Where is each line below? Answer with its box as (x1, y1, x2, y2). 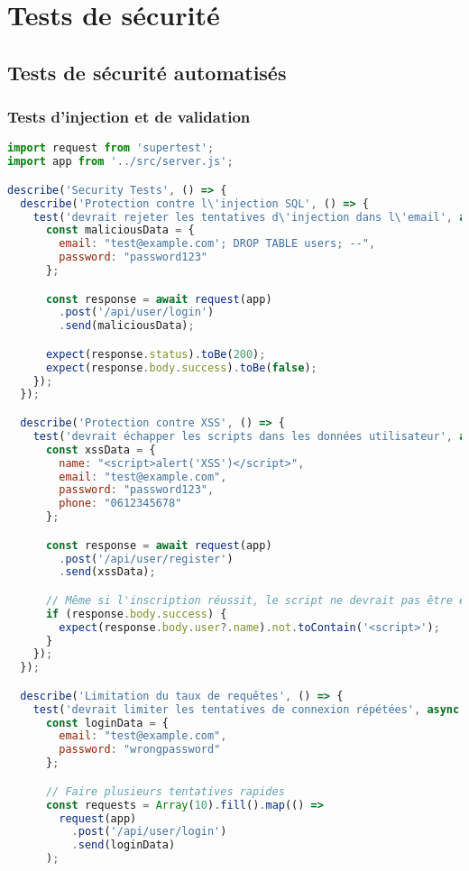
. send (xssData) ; (59, 565, 156, 579)
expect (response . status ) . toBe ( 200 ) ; (45, 347, 266, 361)
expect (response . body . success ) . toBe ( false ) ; (45, 361, 317, 374)
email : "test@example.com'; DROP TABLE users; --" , (59, 237, 376, 251)
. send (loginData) (71, 839, 176, 852)
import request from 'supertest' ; (7, 142, 215, 155)
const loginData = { (45, 716, 169, 729)
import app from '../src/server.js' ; (7, 155, 234, 169)
